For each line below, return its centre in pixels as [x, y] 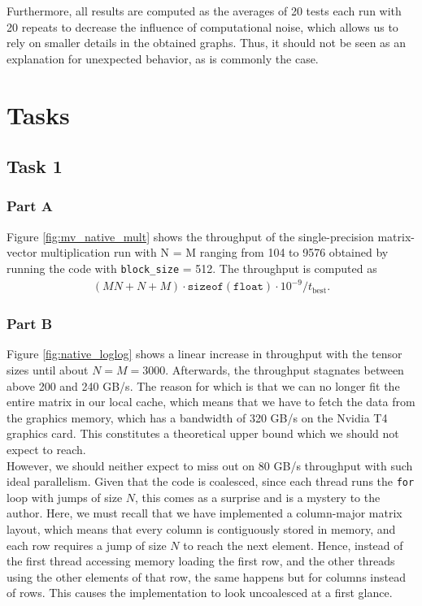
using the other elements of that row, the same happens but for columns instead [206, 576]
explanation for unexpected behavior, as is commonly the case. [163, 58]
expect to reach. [46, 449]
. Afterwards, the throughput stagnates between [285, 369]
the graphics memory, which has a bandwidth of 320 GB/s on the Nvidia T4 [197, 417]
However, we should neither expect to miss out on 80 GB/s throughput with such [210, 465]
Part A [30, 206]
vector [22, 252]
